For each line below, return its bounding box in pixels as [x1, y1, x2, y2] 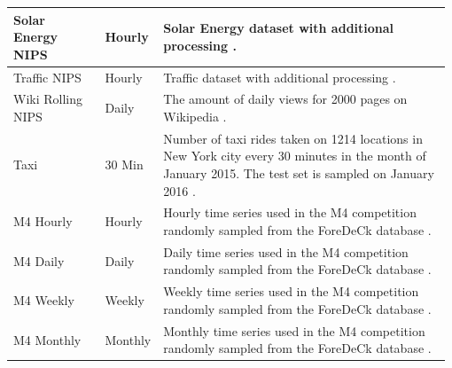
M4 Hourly [13, 212, 73, 231]
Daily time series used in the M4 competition [163, 242, 409, 261]
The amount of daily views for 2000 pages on [163, 90, 408, 108]
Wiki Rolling [13, 90, 82, 108]
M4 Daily [13, 251, 65, 270]
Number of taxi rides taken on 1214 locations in [163, 129, 423, 147]
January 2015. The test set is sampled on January [163, 164, 434, 182]
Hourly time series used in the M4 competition [163, 203, 417, 222]
